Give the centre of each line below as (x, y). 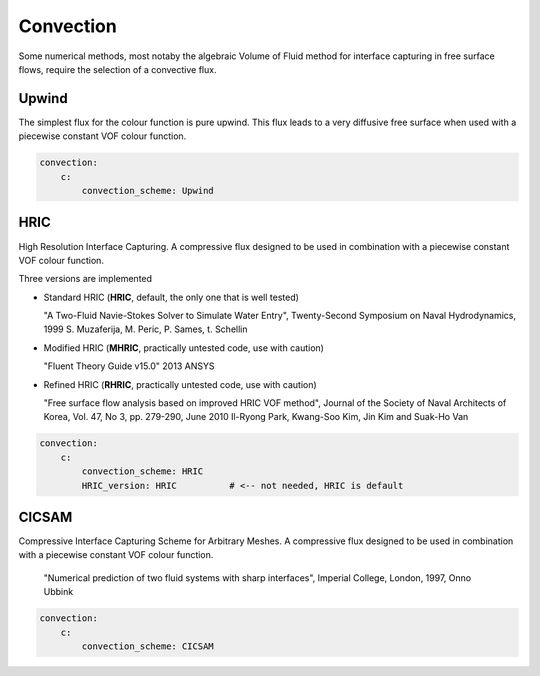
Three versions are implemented (85, 279)
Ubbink (58, 592)
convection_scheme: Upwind (147, 190)
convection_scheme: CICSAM (147, 646)
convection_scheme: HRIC (142, 471)
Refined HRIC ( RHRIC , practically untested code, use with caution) (180, 384)
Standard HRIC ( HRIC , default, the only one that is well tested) (171, 297)
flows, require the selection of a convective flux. (117, 69)
